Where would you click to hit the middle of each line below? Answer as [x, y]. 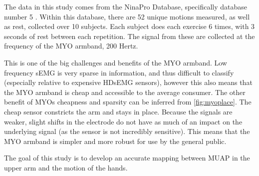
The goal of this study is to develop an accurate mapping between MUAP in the [127, 158]
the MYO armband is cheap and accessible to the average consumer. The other [125, 92]
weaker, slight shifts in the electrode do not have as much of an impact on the [123, 121]
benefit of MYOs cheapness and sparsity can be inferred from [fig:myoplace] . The [128, 102]
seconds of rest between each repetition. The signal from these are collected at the [129, 36]
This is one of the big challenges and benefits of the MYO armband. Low [116, 62]
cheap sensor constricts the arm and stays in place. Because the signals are [118, 111]
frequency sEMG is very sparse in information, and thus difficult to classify [119, 72]
